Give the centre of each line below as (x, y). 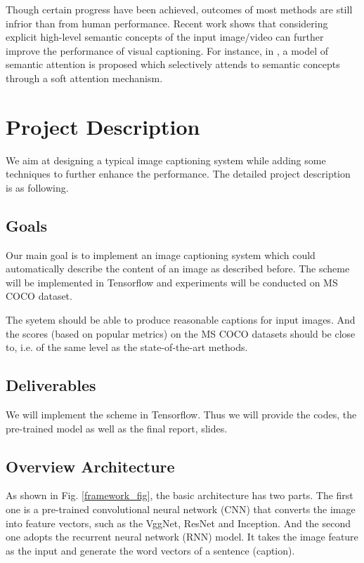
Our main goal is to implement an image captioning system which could (161, 254)
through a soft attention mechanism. (84, 78)
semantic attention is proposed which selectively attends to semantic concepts (173, 64)
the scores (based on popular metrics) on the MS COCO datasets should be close (181, 333)
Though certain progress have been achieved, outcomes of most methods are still (179, 9)
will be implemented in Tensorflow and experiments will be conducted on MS (172, 282)
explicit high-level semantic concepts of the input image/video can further (165, 37)
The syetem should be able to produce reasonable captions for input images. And (181, 320)
